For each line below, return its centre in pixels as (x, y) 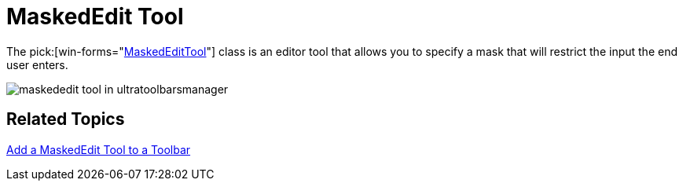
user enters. (37, 64)
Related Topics (66, 119)
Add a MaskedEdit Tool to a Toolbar (99, 149)
